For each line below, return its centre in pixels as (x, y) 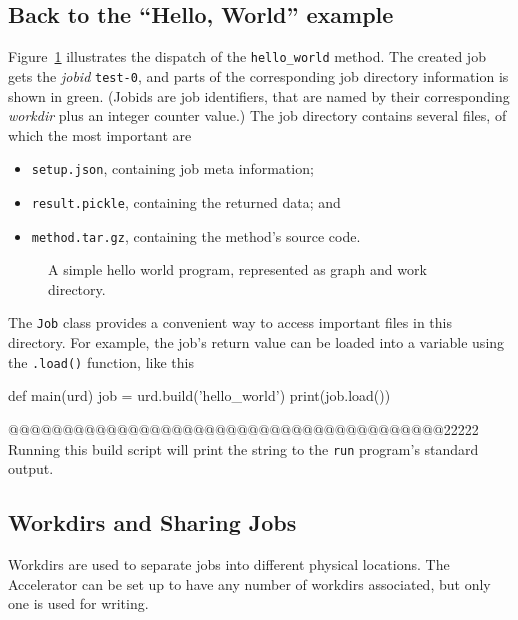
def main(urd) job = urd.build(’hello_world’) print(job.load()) (199, 395)
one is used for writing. (78, 603)
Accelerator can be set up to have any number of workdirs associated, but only (249, 583)
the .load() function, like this (101, 361)
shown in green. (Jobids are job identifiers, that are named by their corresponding (259, 95)
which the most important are (100, 134)
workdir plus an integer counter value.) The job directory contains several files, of (257, 115)
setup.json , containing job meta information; (172, 168)
